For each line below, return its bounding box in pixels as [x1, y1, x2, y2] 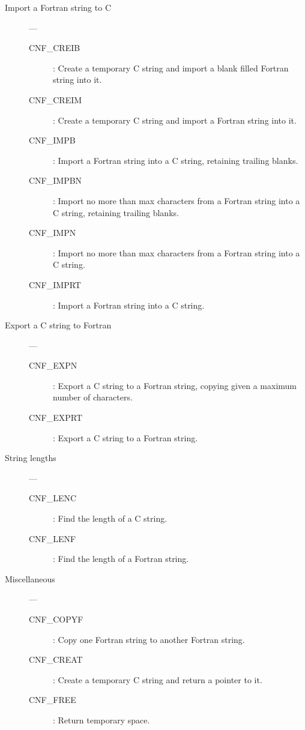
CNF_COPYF [29, 613, 83, 625]
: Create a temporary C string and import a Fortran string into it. [53, 113, 297, 126]
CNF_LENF [29, 532, 76, 544]
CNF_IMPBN [29, 174, 82, 187]
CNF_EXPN [29, 359, 77, 372]
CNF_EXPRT [29, 411, 83, 424]
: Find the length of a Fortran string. [53, 552, 189, 565]
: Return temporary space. [53, 713, 150, 726]
